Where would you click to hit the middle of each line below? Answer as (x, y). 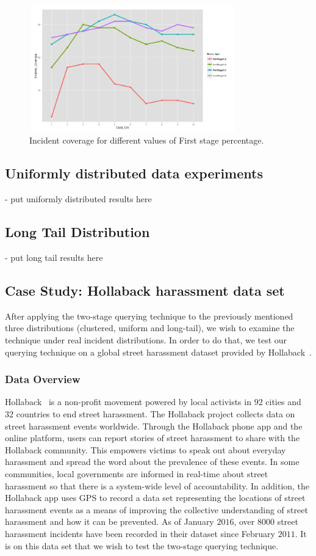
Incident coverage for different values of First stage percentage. (147, 140)
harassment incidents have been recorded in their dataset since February (140, 533)
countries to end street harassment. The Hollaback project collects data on (156, 414)
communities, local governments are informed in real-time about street (137, 474)
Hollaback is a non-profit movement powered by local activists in (128, 402)
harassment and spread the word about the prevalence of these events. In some (152, 462)
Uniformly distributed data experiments (134, 173)
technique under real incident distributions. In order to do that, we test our (146, 340)
